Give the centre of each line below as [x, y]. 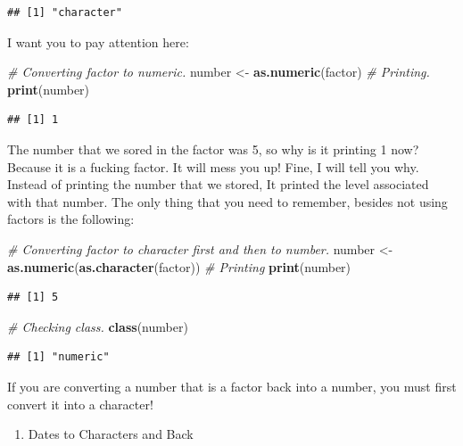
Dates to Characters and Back [111, 434]
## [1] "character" [65, 12]
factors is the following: [71, 219]
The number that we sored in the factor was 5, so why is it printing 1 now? [213, 149]
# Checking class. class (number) [98, 326]
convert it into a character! [80, 404]
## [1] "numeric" [58, 357]
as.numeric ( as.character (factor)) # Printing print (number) [179, 266]
